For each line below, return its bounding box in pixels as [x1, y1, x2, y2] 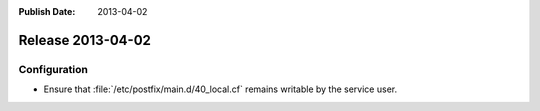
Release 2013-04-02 [18, 31, 152, 49]
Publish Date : [18, 6, 76, 17]
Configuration [18, 62, 89, 76]
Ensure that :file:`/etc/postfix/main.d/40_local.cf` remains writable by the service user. [43, 83, 398, 95]
